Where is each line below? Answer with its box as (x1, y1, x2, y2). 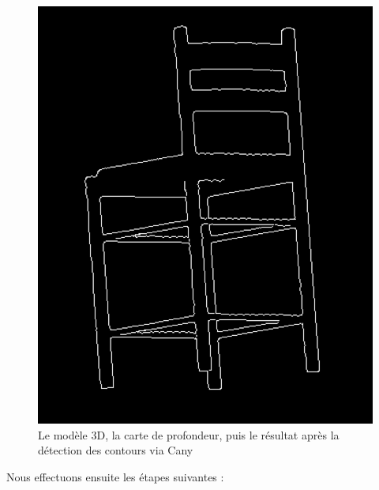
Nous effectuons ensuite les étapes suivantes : (6, 469, 224, 485)
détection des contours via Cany (38, 442, 193, 458)
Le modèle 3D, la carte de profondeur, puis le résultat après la (38, 426, 340, 443)
